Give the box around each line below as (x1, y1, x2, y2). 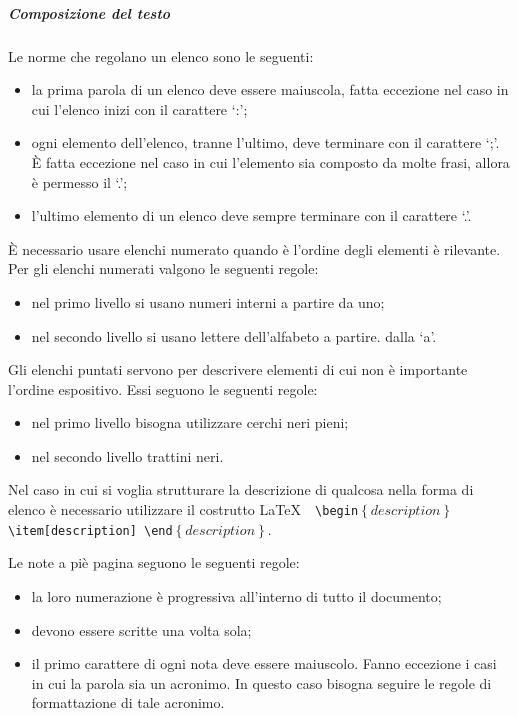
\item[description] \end (8, 523, 173, 538)
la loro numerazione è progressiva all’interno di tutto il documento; (31, 585, 442, 606)
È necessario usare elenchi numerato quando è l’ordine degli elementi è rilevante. (8, 238, 501, 259)
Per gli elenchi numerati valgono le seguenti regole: (8, 258, 319, 279)
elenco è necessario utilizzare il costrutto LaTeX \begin (8, 499, 359, 520)
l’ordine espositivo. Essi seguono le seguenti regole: (8, 378, 318, 399)
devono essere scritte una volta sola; (31, 619, 252, 640)
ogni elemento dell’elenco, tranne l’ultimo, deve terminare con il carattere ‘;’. (31, 132, 500, 153)
